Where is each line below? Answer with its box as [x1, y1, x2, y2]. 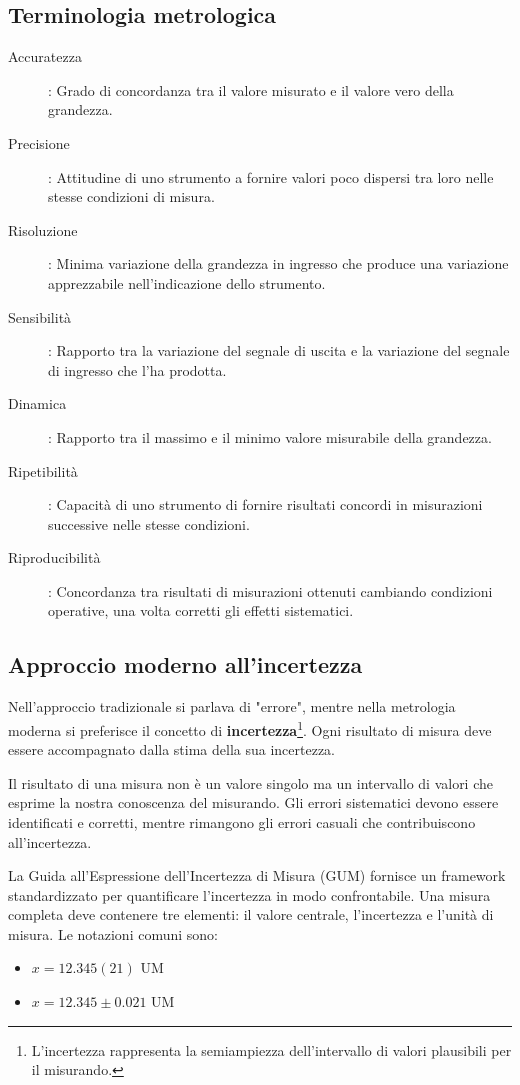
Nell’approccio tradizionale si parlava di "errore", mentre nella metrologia [8, 696, 456, 717]
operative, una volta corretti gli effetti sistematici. [48, 600, 354, 621]
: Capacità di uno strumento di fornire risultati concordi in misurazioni [48, 494, 483, 515]
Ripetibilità [8, 460, 78, 481]
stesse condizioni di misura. [48, 186, 215, 207]
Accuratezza [8, 46, 82, 67]
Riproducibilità [8, 547, 101, 568]
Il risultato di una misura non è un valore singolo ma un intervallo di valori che [8, 772, 494, 793]
